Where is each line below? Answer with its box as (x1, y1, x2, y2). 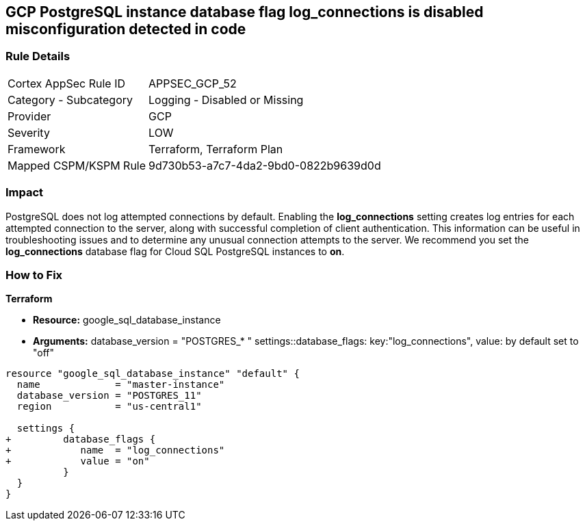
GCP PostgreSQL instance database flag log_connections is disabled (5, 3, 484, 21)
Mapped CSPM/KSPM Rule (8, 158, 146, 172)
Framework (8, 142, 66, 156)
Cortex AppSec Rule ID (8, 76, 126, 90)
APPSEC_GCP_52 (148, 76, 237, 90)
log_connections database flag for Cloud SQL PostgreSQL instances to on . (5, 245, 345, 257)
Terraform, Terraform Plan (148, 142, 283, 156)
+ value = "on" (5, 456, 150, 467)
